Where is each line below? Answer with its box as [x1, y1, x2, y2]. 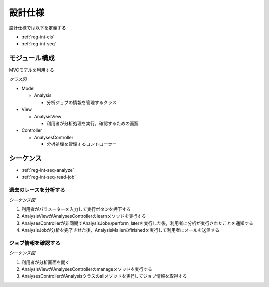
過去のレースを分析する [9, 187, 66, 194]
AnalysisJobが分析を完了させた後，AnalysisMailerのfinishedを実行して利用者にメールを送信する [21, 227, 220, 233]
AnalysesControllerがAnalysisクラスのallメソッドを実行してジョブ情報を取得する [21, 273, 187, 279]
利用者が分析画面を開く [21, 259, 70, 265]
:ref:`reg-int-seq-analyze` [21, 167, 74, 173]
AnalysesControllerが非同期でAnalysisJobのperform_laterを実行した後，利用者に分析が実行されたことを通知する [21, 220, 254, 226]
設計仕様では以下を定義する [9, 25, 66, 31]
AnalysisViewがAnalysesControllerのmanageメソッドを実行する [21, 266, 153, 272]
